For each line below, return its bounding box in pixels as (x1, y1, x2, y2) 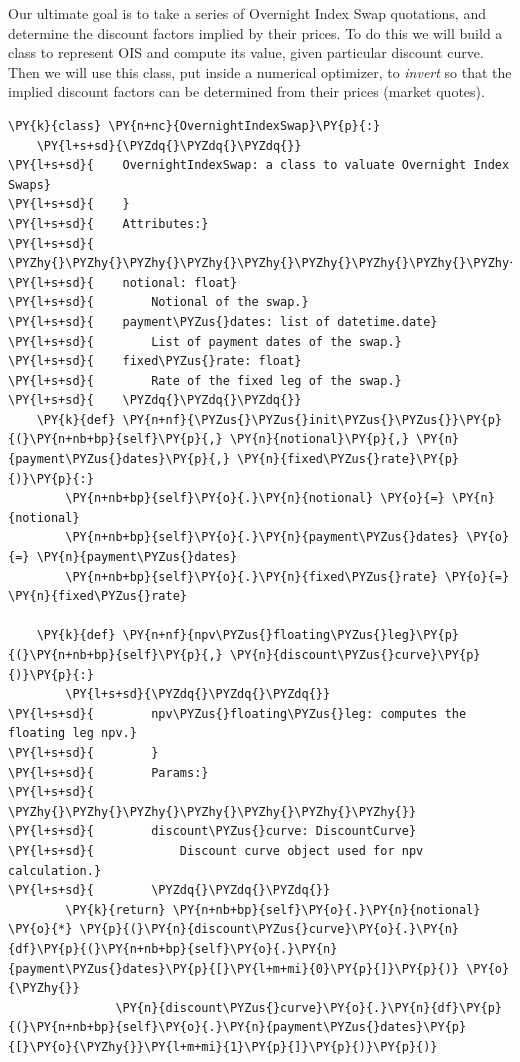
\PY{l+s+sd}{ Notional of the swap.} (8, 295, 309, 310)
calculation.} (8, 863, 102, 878)
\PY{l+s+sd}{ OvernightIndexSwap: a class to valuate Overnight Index (8, 158, 510, 173)
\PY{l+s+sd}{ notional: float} (8, 275, 238, 290)
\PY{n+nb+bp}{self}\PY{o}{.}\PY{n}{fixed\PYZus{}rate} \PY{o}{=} (65, 569, 510, 584)
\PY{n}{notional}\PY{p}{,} (229, 432, 409, 447)
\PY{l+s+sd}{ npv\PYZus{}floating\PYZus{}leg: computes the (8, 706, 467, 721)
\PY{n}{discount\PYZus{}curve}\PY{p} (229, 648, 481, 662)
